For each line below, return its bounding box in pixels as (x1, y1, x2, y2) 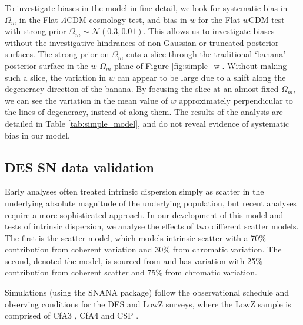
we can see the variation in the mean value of (5, 94, 168, 106)
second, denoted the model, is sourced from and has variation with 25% (5, 254, 262, 267)
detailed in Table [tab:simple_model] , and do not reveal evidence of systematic (5, 117, 289, 129)
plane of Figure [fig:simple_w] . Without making (114, 59, 287, 71)
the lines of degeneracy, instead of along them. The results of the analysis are (5, 106, 283, 118)
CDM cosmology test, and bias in (66, 13, 187, 25)
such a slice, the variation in (5, 71, 106, 83)
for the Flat (198, 13, 241, 25)
